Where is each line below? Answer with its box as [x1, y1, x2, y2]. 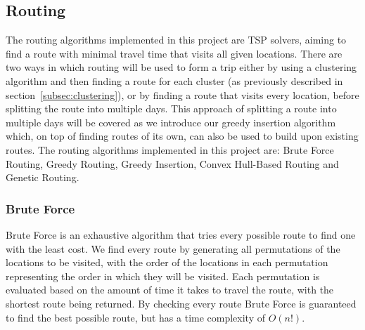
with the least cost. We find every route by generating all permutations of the [6, 241, 340, 256]
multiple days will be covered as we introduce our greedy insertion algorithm [6, 114, 336, 129]
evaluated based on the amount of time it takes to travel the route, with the [6, 282, 334, 297]
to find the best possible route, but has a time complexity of [6, 310, 266, 324]
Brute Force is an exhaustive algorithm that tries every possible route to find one [6, 227, 356, 242]
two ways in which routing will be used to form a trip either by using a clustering [6, 60, 357, 74]
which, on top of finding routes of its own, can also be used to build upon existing [6, 128, 359, 143]
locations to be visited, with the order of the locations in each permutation [6, 255, 328, 270]
